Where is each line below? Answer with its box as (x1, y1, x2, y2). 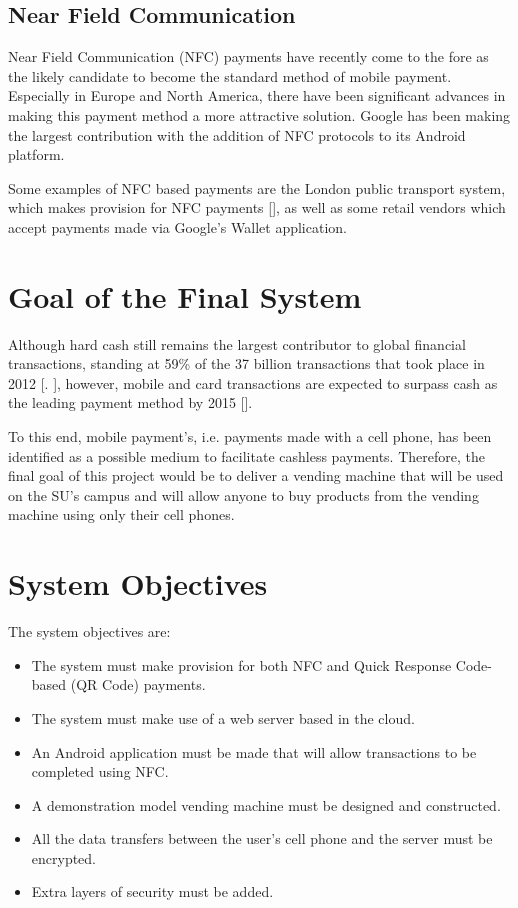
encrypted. (31, 847, 97, 868)
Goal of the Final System (8, 275, 362, 316)
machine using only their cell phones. (8, 504, 235, 525)
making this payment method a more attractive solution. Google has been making (8, 104, 511, 125)
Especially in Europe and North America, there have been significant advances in (8, 85, 506, 106)
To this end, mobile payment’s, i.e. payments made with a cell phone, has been (8, 426, 492, 447)
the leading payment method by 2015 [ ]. (8, 392, 253, 413)
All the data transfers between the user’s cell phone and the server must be (31, 828, 493, 849)
